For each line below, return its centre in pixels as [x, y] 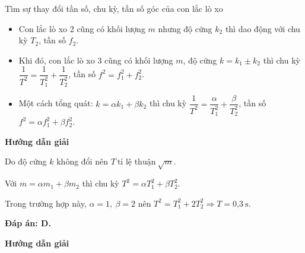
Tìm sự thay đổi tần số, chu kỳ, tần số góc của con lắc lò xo [114, 8]
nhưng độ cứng [185, 28]
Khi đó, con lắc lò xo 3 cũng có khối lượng [96, 60]
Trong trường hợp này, [46, 203]
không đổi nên [82, 161]
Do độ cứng [26, 161]
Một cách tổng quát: [56, 103]
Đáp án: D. [28, 223]
